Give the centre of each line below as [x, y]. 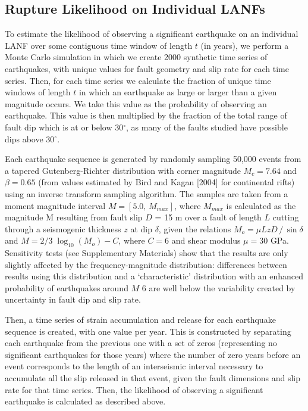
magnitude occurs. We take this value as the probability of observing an [136, 103]
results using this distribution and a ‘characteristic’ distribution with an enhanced [154, 276]
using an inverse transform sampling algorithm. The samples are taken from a [147, 193]
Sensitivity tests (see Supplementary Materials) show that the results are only [147, 253]
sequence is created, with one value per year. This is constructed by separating [148, 331]
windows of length [38, 92]
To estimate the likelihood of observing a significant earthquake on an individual [152, 34]
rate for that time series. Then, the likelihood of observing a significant [134, 389]
